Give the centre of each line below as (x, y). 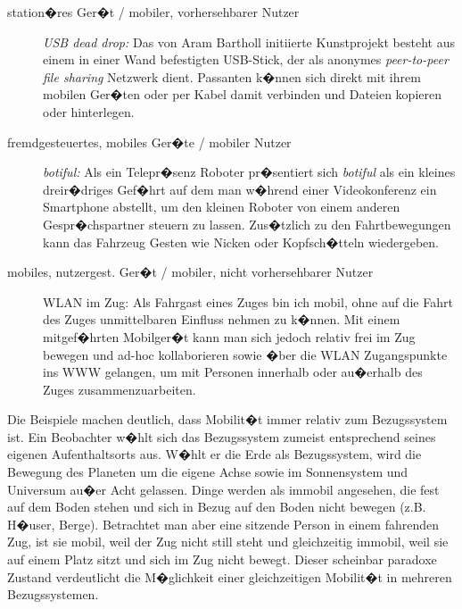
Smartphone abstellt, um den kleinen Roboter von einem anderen (222, 207)
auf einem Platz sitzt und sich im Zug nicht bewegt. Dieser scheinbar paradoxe (222, 559)
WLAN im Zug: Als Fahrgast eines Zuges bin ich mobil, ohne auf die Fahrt (248, 301)
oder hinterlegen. (89, 111)
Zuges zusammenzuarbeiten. (120, 389)
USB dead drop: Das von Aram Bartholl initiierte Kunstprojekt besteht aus (249, 42)
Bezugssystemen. (53, 594)
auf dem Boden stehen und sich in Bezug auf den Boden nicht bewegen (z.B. (217, 507)
